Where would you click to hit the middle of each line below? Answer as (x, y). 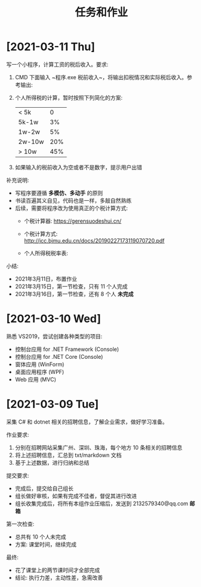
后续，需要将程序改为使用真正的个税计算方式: (71, 208)
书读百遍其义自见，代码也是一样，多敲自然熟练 (73, 200)
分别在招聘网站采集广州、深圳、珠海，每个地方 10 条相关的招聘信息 (99, 447)
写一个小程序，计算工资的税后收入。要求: (57, 64)
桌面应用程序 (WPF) (40, 372)
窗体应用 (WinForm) (40, 364)
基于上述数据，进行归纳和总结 (52, 462)
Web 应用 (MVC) (35, 379)
